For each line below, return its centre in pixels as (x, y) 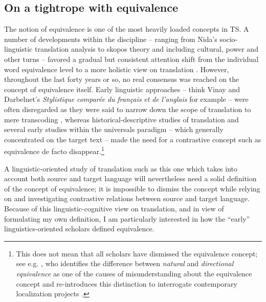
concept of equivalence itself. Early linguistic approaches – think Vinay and (122, 89)
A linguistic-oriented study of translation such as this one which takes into (121, 168)
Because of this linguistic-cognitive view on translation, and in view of (114, 208)
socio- (229, 39)
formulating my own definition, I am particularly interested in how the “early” (127, 218)
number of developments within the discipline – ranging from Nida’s (111, 39)
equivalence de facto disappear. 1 (54, 150)
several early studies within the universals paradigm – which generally (114, 129)
